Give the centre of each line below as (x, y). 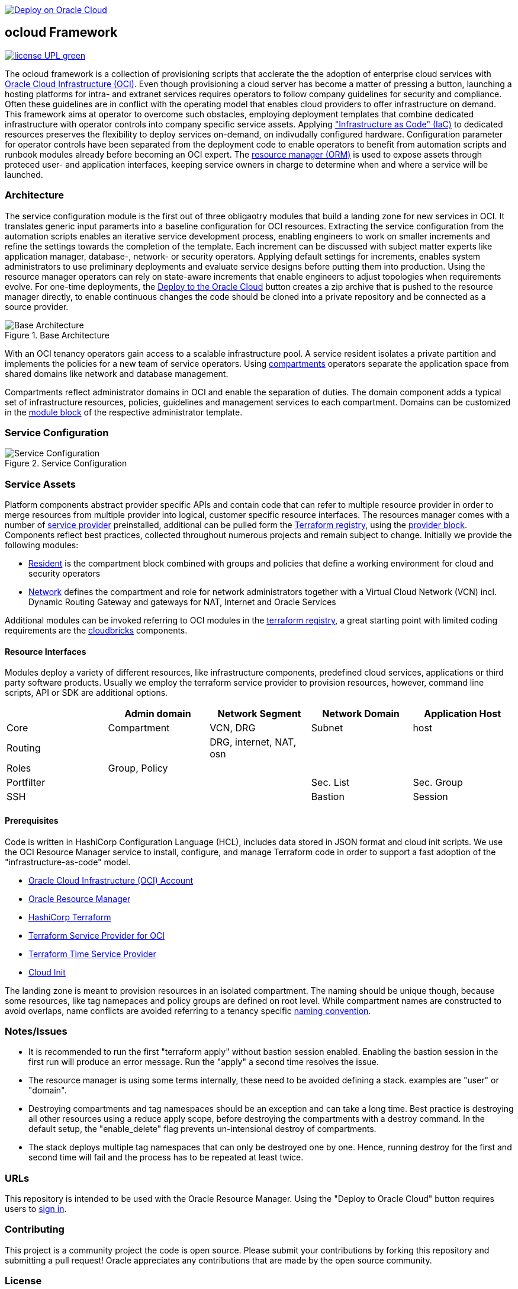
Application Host (463, 714)
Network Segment (259, 714)
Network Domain (361, 714)
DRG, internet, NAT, (253, 742)
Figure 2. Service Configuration (66, 463)
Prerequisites (32, 820)
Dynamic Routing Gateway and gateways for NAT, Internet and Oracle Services (182, 602)
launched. (24, 174)
